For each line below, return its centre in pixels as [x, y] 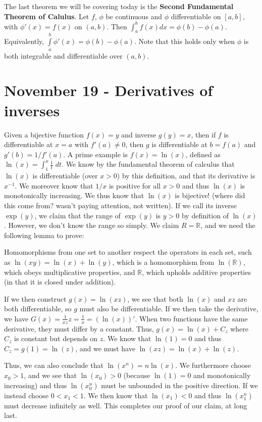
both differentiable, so [38, 309]
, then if [203, 134]
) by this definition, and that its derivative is [186, 176]
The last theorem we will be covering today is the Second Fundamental [119, 6]
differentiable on [196, 16]
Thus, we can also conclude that [54, 365]
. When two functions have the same [191, 318]
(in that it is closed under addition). [60, 282]
